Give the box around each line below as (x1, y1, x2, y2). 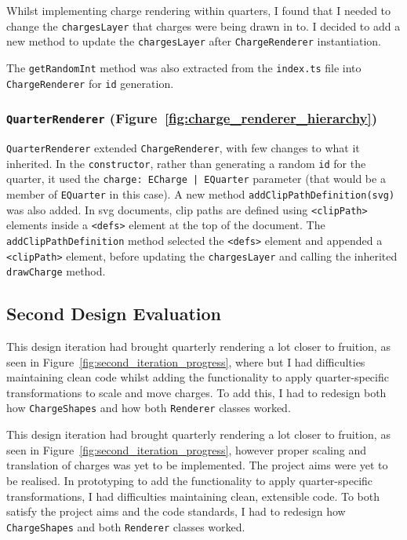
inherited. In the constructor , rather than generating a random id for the (6, 155, 366, 171)
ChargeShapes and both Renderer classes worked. (6, 518, 245, 535)
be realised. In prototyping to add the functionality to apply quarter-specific (6, 472, 373, 488)
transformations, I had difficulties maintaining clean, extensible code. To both (6, 487, 380, 504)
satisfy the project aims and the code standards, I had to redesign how (6, 503, 346, 520)
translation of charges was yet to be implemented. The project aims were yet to (6, 457, 388, 473)
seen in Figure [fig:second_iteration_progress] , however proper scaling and (6, 441, 367, 458)
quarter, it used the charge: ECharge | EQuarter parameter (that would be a (6, 170, 386, 187)
